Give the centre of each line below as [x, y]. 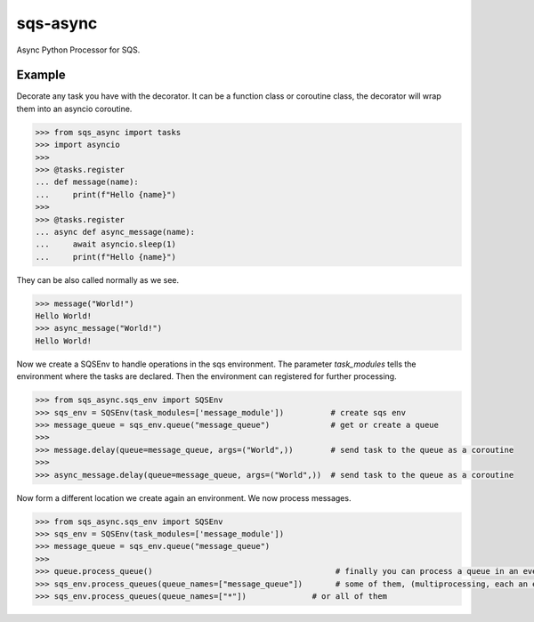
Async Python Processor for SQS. [78, 50]
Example [41, 75]
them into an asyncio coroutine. [74, 109]
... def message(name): [87, 182]
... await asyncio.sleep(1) [106, 244]
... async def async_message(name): [115, 232]
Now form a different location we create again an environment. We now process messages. [184, 497]
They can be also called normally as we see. [98, 279]
